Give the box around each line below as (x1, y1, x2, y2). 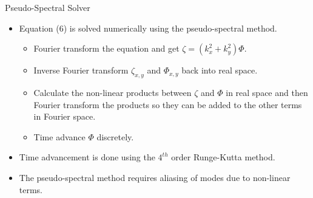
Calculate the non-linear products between (33, 86, 192, 98)
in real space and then (226, 86, 308, 98)
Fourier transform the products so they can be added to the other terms (33, 98, 302, 111)
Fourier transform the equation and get (33, 42, 180, 55)
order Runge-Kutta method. (171, 151, 275, 163)
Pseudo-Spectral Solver (5, 1, 90, 13)
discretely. (96, 130, 134, 143)
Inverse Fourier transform (33, 64, 129, 77)
